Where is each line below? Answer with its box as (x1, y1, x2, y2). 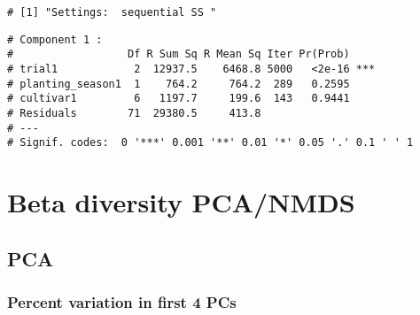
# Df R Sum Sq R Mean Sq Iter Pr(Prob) (7, 48, 350, 61)
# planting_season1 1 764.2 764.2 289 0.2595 (7, 77, 350, 90)
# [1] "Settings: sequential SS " (7, 6, 217, 19)
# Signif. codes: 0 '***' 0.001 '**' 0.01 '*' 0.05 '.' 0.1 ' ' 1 (7, 136, 414, 150)
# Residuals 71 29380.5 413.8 (7, 106, 261, 119)
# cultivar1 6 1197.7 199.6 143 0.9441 (7, 92, 350, 105)
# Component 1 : (7, 33, 103, 46)
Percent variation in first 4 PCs (7, 290, 237, 312)
